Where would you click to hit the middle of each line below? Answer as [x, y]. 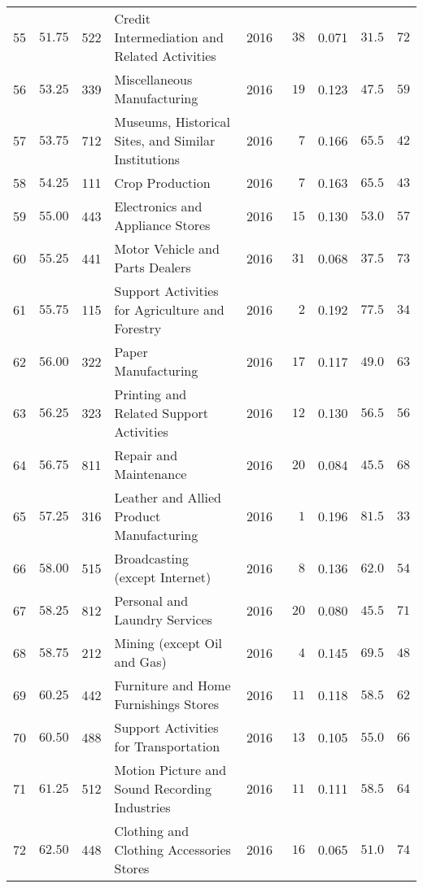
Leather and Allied [168, 497]
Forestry [138, 328]
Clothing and [152, 831]
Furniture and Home [172, 685]
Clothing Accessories [172, 849]
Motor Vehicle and [167, 248]
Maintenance [150, 474]
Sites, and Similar [165, 140]
